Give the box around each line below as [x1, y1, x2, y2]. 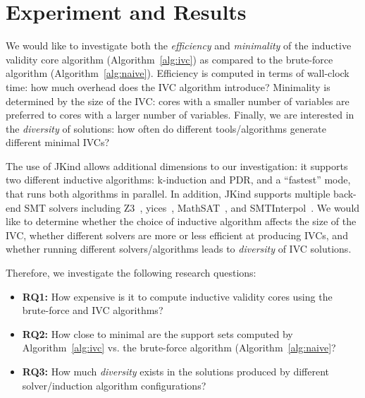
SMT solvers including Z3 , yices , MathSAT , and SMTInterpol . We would [24, 200, 360, 215]
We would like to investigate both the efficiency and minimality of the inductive [6, 38, 352, 53]
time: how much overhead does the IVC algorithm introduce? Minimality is [6, 79, 330, 94]
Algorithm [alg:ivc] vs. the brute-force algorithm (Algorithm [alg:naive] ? [22, 340, 336, 355]
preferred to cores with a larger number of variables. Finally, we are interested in [6, 107, 354, 122]
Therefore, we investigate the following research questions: [6, 265, 256, 280]
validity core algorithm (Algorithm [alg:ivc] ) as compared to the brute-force [6, 52, 333, 66]
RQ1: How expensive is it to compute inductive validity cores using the [22, 289, 333, 303]
